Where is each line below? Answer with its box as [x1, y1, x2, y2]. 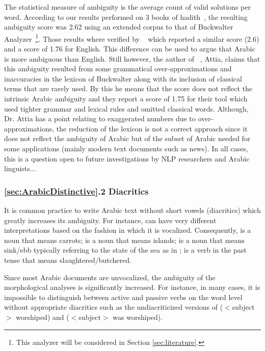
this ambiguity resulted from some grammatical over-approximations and [4, 63, 232, 74]
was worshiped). [113, 311, 163, 322]
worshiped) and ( [16, 311, 69, 322]
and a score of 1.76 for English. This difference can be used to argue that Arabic [4, 43, 255, 54]
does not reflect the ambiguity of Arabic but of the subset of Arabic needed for [4, 133, 251, 144]
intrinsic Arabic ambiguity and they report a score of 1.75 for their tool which [4, 93, 248, 103]
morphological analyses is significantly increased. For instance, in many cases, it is [4, 282, 260, 292]
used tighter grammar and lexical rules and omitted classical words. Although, [4, 103, 249, 114]
